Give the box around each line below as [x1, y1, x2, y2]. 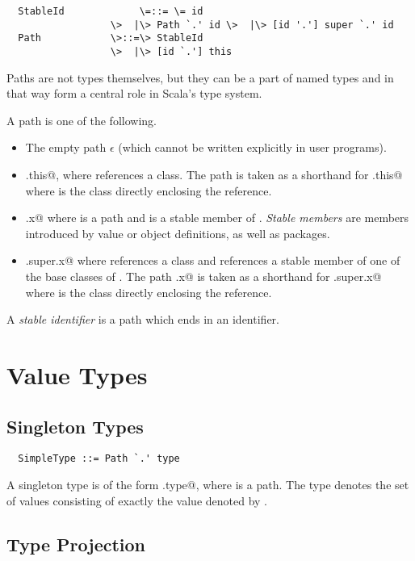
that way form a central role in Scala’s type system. [6, 85, 262, 102]
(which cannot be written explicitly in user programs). [118, 139, 387, 156]
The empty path [25, 139, 107, 156]
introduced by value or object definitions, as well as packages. [25, 224, 330, 241]
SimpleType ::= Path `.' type [18, 453, 180, 465]
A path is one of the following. [6, 111, 157, 128]
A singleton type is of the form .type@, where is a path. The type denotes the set [6, 475, 409, 492]
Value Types [6, 358, 148, 391]
